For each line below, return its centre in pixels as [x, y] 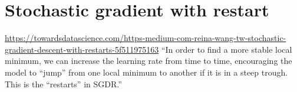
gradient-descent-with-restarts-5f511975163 [82, 49]
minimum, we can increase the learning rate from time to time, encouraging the [148, 61]
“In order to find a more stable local [227, 49]
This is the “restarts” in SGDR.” [63, 84]
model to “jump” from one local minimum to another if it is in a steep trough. [146, 72]
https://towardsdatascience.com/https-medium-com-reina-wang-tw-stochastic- [146, 38]
